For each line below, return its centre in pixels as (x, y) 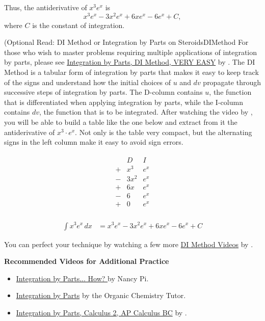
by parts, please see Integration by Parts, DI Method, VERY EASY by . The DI (130, 62)
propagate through (232, 82)
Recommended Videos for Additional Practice (87, 261)
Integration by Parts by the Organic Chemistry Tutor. (101, 295)
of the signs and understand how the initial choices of (88, 82)
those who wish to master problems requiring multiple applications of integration (131, 52)
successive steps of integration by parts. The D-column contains (103, 92)
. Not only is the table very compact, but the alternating (164, 132)
